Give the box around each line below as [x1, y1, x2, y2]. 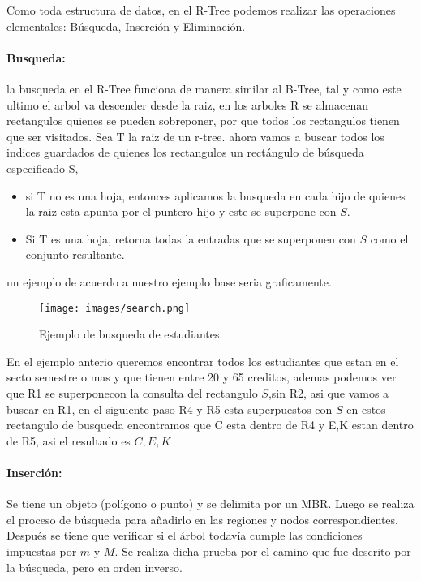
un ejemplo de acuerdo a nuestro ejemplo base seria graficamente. [6, 273, 332, 290]
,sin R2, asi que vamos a [268, 384, 389, 401]
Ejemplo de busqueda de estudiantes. [39, 325, 223, 342]
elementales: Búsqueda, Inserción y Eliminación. [6, 17, 246, 34]
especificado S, [6, 159, 79, 176]
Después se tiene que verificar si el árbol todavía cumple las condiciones [6, 527, 363, 544]
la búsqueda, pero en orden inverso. [6, 558, 183, 575]
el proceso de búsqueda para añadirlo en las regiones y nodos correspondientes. [6, 510, 398, 527]
